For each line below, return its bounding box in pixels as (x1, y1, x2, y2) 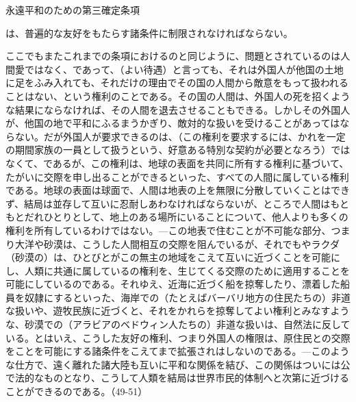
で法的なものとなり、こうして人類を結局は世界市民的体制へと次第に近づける (5, 370, 349, 385)
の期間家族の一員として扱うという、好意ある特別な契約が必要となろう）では (5, 142, 351, 157)
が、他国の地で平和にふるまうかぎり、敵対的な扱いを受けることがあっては (5, 116, 340, 130)
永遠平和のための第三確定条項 (5, 3, 140, 16)
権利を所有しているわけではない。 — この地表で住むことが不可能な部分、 (5, 223, 331, 237)
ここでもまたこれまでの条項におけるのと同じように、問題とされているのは (5, 49, 341, 63)
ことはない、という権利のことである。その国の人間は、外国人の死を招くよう (5, 88, 351, 103)
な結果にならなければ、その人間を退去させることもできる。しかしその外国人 (5, 102, 351, 116)
